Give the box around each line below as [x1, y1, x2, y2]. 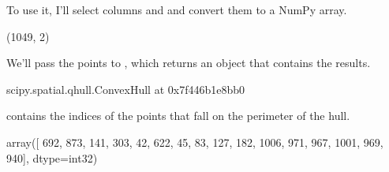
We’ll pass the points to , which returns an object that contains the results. [6, 54, 371, 71]
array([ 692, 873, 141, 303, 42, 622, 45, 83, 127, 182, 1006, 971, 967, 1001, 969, [6, 133, 383, 150]
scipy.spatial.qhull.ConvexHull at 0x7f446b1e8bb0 [6, 80, 245, 97]
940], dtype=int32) [6, 149, 98, 166]
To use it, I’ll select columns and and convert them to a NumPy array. [6, 2, 347, 17]
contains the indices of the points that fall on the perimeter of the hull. [6, 107, 350, 124]
